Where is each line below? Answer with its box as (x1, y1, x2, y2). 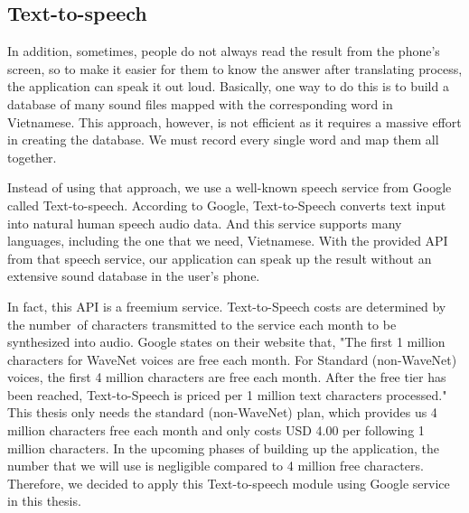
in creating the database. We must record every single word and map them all (7, 130, 439, 149)
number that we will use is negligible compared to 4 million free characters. (7, 456, 424, 475)
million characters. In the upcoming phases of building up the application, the (7, 438, 439, 457)
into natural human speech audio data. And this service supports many (7, 213, 402, 232)
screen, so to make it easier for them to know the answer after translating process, (7, 59, 463, 78)
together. (7, 147, 57, 166)
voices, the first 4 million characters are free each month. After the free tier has (7, 368, 446, 387)
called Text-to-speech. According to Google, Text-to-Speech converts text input (7, 195, 446, 214)
